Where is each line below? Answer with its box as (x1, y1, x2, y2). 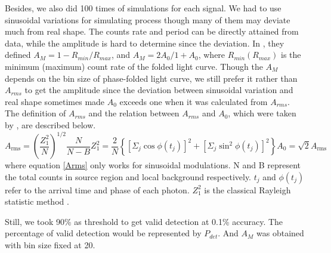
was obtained (256, 227, 304, 239)
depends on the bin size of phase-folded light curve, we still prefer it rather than (5, 72, 298, 84)
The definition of (5, 107, 66, 119)
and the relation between (88, 107, 180, 119)
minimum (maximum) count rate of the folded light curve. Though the (5, 60, 263, 72)
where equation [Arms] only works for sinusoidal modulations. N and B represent (5, 159, 301, 171)
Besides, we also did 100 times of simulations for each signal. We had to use (5, 2, 281, 14)
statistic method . (5, 195, 69, 208)
